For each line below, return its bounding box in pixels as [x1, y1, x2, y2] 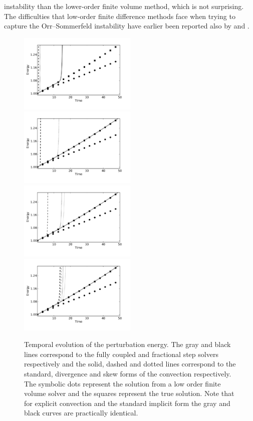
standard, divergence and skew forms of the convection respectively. [24, 368, 231, 379]
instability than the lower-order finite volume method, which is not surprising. [4, 1, 244, 11]
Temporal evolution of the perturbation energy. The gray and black [24, 339, 231, 349]
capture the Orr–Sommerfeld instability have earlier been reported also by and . [4, 20, 249, 31]
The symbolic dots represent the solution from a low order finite [24, 378, 221, 388]
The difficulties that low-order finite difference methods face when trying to [4, 10, 235, 21]
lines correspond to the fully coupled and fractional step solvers [24, 348, 218, 359]
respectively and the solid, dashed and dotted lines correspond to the [24, 358, 236, 369]
